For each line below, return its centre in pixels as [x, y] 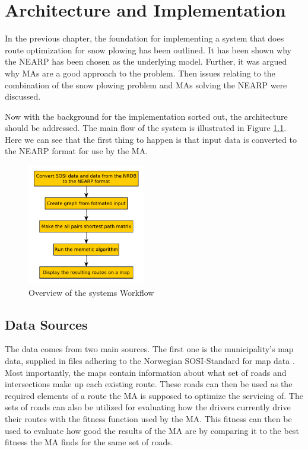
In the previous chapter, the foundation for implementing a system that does [145, 38]
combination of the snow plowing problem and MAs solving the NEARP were [146, 84]
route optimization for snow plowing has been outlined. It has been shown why [148, 50]
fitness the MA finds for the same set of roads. [89, 442]
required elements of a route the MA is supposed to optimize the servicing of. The [154, 395]
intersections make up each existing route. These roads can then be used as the [149, 384]
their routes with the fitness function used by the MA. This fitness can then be [148, 419]
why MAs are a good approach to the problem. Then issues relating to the [140, 73]
